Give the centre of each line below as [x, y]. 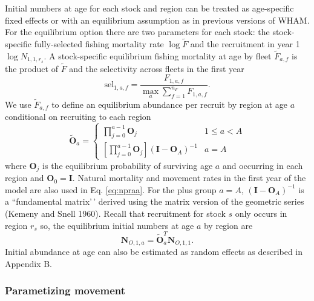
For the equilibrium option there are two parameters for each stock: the [137, 32]
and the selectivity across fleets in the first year [157, 68]
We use [18, 104]
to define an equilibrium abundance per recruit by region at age [170, 104]
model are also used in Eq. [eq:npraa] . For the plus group [111, 189]
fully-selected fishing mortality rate [99, 44]
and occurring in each [263, 165]
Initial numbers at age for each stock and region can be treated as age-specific [149, 8]
